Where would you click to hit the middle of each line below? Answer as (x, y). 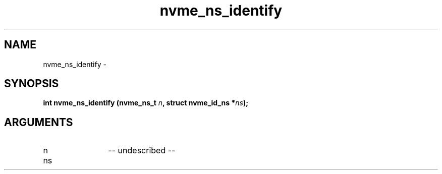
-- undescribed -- (142, 151)
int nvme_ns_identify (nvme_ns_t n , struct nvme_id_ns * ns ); (146, 103)
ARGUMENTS (39, 122)
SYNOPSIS (32, 84)
